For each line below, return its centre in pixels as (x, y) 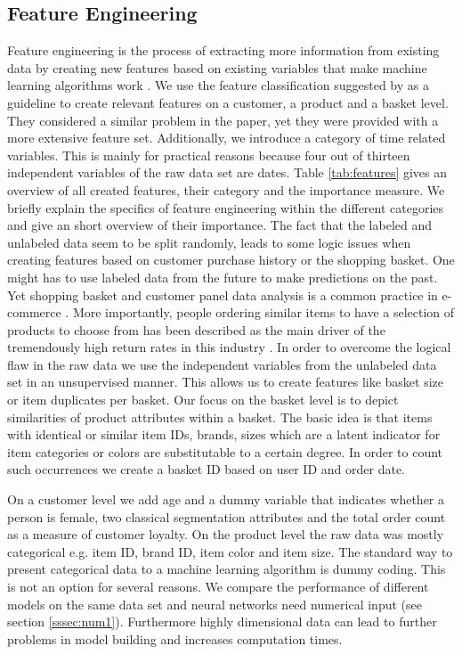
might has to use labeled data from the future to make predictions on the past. (223, 277)
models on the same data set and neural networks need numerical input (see (215, 604)
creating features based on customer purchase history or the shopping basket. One (231, 260)
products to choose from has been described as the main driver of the (196, 329)
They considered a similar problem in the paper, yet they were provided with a (223, 120)
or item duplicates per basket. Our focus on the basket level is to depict (203, 400)
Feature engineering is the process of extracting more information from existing (223, 50)
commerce (34, 312)
